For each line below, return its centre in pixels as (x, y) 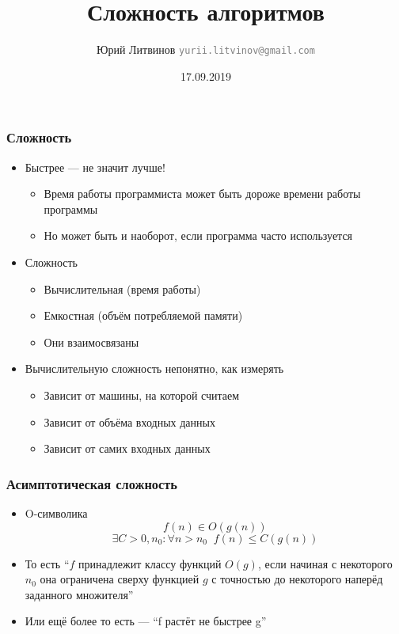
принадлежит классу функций (150, 563)
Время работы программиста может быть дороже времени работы (202, 194)
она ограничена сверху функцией (120, 579)
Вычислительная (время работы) (122, 289)
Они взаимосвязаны (91, 342)
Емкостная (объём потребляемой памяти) (143, 315)
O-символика (56, 513)
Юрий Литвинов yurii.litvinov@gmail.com (206, 49)
